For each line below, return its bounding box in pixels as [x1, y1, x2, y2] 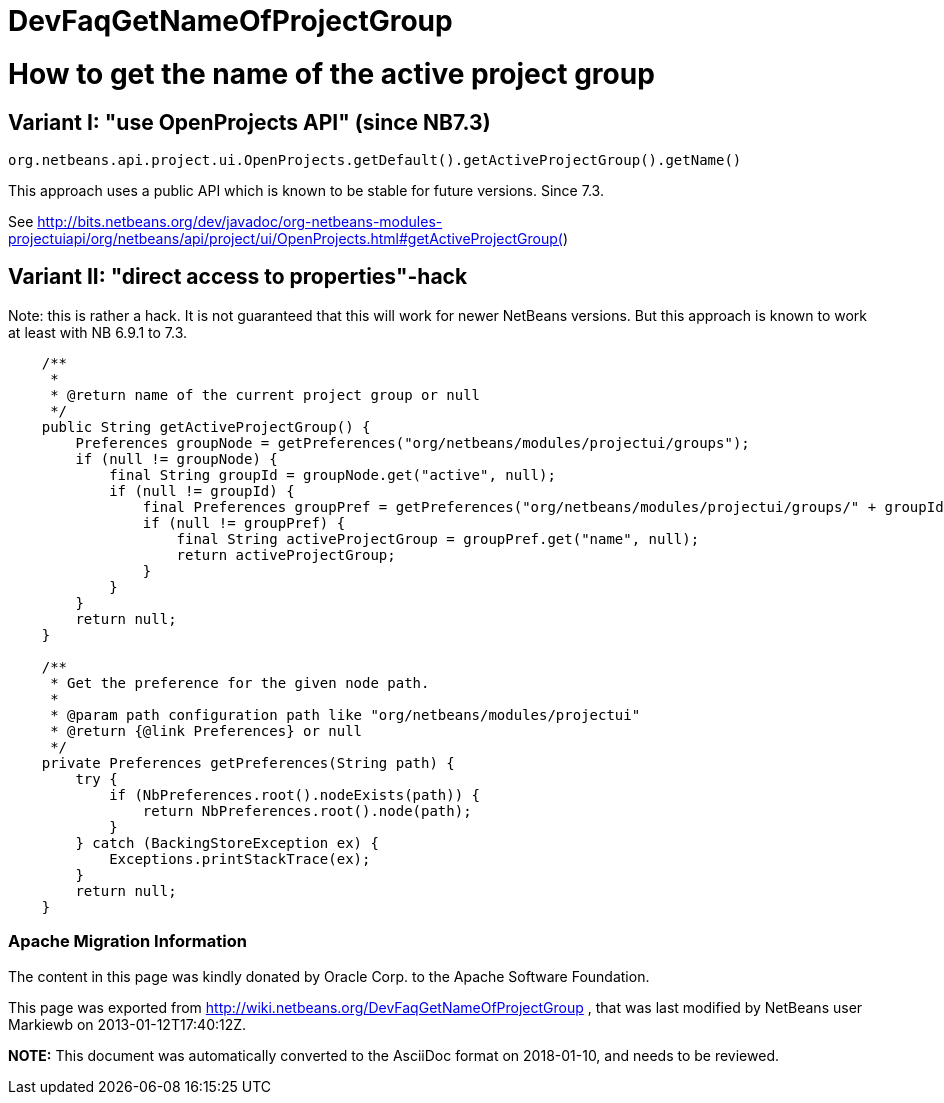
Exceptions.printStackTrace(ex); [109, 850, 371, 867]
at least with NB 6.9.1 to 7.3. [8, 323, 188, 341]
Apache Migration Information [8, 931, 247, 952]
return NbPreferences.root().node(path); [142, 802, 472, 819]
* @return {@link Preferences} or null [50, 722, 363, 739]
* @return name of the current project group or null [50, 386, 481, 403]
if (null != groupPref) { [142, 514, 346, 531]
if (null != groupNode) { [75, 450, 278, 467]
